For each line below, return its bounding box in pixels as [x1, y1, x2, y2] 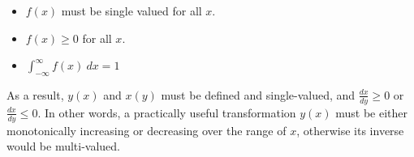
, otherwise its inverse [296, 121, 404, 138]
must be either [335, 104, 408, 121]
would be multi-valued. [6, 138, 121, 155]
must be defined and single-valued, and [161, 86, 356, 103]
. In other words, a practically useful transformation [37, 104, 296, 121]
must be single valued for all [61, 2, 202, 19]
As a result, [6, 86, 64, 103]
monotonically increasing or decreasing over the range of [6, 121, 287, 138]
